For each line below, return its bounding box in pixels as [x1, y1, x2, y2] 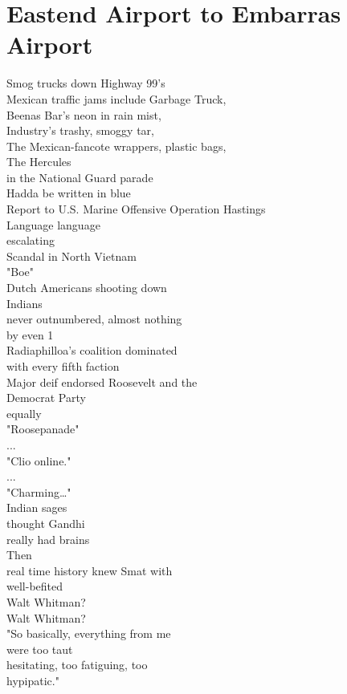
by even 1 [6, 326, 54, 343]
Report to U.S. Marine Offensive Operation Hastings [6, 201, 266, 217]
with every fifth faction [6, 358, 120, 374]
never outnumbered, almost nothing [6, 310, 182, 327]
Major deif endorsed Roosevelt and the [6, 373, 198, 390]
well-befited [6, 578, 63, 595]
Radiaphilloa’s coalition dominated [6, 342, 178, 359]
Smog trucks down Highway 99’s [6, 75, 165, 91]
